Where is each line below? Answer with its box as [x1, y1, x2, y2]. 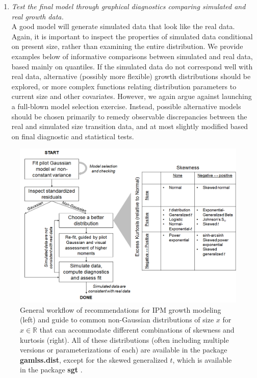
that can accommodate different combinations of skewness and [39, 324, 235, 335]
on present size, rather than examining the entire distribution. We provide [11, 41, 243, 52]
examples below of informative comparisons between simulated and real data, [11, 51, 253, 61]
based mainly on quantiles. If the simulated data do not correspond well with [11, 61, 253, 71]
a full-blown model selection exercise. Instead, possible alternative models [11, 100, 241, 111]
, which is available [172, 354, 232, 365]
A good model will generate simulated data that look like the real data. [11, 21, 235, 32]
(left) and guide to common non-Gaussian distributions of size [20, 314, 214, 325]
